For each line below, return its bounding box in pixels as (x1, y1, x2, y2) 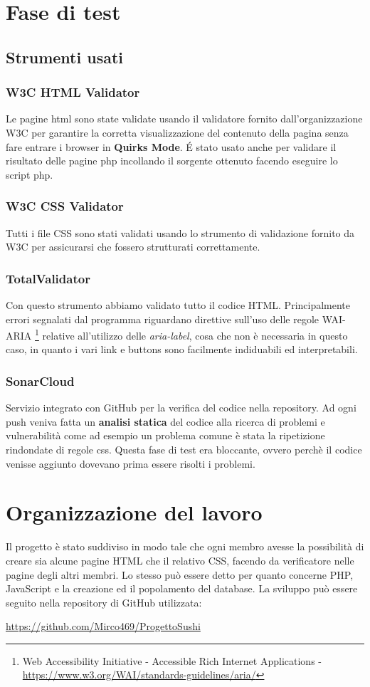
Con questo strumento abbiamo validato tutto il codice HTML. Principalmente (6, 297, 351, 312)
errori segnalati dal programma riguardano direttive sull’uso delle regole (6, 311, 319, 326)
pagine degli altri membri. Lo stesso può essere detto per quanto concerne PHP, (6, 567, 354, 582)
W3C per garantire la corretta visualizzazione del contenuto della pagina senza (6, 125, 349, 140)
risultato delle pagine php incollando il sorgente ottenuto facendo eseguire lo (6, 153, 338, 168)
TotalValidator (6, 269, 90, 287)
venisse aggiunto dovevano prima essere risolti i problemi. (6, 456, 255, 471)
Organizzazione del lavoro (6, 498, 263, 527)
